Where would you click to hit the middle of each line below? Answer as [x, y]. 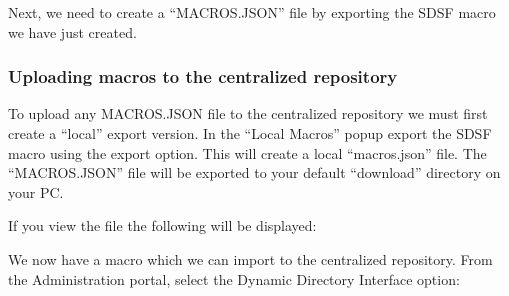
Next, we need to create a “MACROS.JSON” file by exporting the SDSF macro [252, 12]
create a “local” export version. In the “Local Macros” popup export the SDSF [250, 133]
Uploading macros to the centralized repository [203, 76]
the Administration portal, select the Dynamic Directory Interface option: [234, 278]
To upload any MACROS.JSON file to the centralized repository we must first [248, 113]
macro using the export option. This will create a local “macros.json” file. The [247, 152]
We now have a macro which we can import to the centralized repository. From [250, 258]
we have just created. [72, 31]
